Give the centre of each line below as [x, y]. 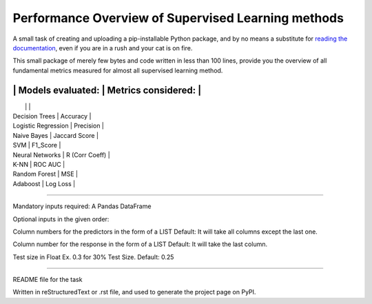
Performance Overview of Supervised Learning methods [178, 18]
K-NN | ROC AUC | [39, 164]
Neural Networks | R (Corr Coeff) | [61, 154]
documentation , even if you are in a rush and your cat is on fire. [103, 48]
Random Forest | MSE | [45, 174]
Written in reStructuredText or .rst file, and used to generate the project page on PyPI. [134, 292]
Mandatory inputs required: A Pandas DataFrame [82, 206]
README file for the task [48, 280]
